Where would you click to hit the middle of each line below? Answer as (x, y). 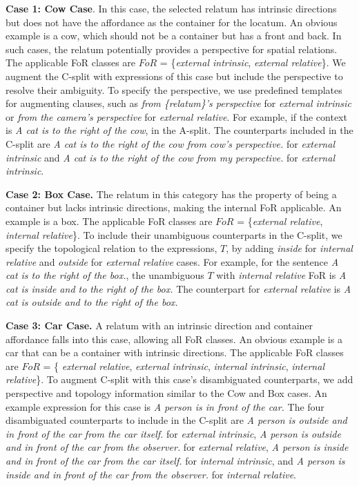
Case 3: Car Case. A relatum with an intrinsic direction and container (159, 325)
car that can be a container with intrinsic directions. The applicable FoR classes (175, 352)
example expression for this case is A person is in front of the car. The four (165, 406)
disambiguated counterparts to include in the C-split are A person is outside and (176, 420)
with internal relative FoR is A (281, 275)
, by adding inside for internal (289, 248)
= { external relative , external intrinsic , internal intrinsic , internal (184, 366)
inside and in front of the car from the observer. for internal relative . (151, 474)
